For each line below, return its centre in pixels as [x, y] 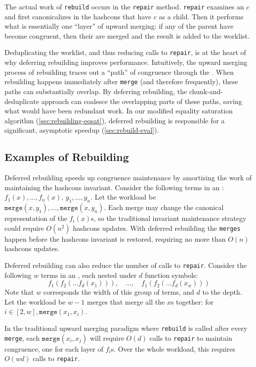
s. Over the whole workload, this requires [173, 348]
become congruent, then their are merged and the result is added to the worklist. [127, 35]
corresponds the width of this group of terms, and [119, 292]
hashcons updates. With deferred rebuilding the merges [157, 228]
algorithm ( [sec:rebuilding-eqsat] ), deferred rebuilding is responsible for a [115, 120]
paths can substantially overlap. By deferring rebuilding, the [96, 91]
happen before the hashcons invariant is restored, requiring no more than [115, 238]
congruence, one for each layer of [54, 348]
